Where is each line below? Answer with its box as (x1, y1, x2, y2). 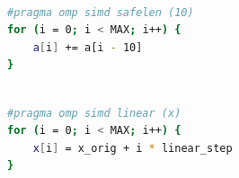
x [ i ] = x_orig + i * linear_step (32, 141, 233, 155)
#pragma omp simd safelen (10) (7, 5, 194, 19)
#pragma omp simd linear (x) (7, 106, 181, 120)
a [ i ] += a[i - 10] (32, 40, 143, 54)
